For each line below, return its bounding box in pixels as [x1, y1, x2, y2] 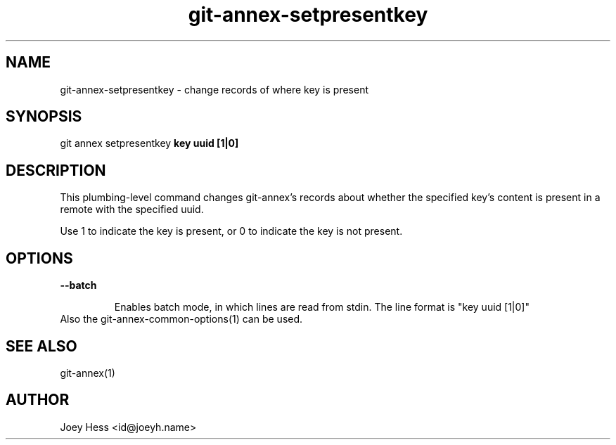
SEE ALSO [6, 337, 77, 355]
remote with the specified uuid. [60, 203, 204, 216]
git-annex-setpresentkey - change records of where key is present [60, 83, 369, 96]
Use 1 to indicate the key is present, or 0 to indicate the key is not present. [60, 225, 403, 238]
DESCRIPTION [6, 161, 106, 179]
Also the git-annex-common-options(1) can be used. [60, 313, 303, 325]
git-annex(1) [60, 366, 115, 379]
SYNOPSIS [6, 108, 82, 126]
